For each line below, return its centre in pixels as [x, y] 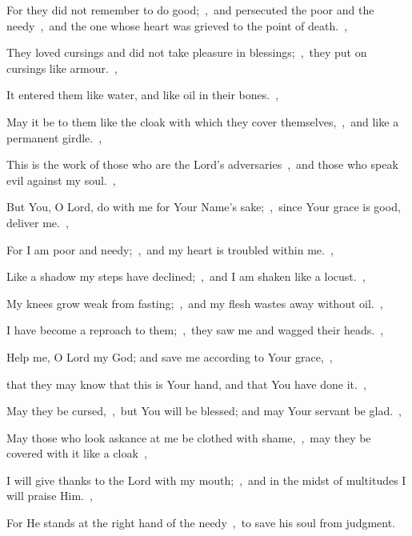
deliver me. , [38, 222]
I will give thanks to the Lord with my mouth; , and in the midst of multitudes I [206, 480]
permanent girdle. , [54, 137]
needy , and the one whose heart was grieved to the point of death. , [177, 25]
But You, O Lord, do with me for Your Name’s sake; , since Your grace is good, [204, 207]
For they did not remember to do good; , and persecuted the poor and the [190, 10]
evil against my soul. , [61, 180]
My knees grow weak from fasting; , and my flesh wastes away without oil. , [195, 303]
